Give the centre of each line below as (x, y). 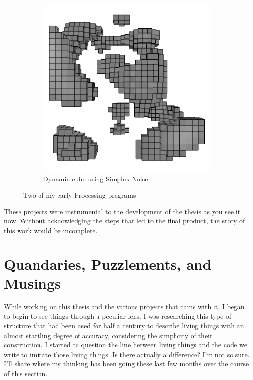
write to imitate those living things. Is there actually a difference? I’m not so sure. (127, 354)
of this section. (26, 373)
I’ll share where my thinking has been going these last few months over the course (126, 364)
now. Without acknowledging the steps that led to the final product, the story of (125, 221)
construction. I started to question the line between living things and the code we (126, 345)
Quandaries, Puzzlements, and (108, 264)
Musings (32, 283)
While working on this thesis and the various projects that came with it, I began (124, 306)
